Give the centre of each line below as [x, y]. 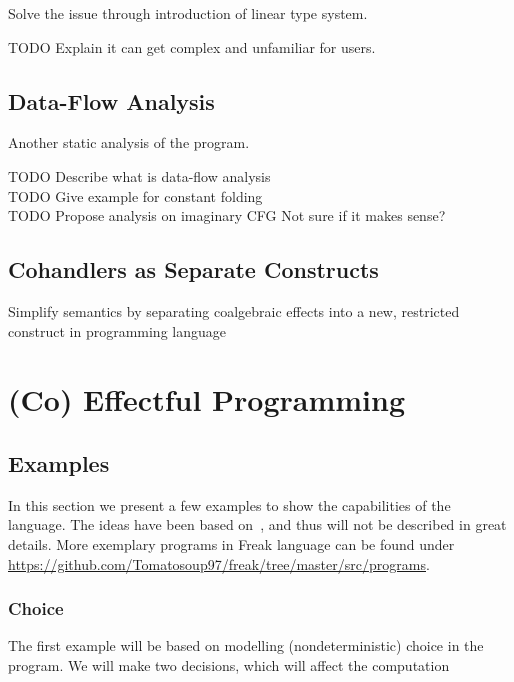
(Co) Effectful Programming [207, 399]
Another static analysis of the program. [129, 142]
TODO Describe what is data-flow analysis [139, 175]
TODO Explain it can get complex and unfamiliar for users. [192, 46]
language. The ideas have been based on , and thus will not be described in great [257, 524]
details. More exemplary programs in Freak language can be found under [231, 543]
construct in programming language [117, 330]
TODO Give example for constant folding [135, 195]
